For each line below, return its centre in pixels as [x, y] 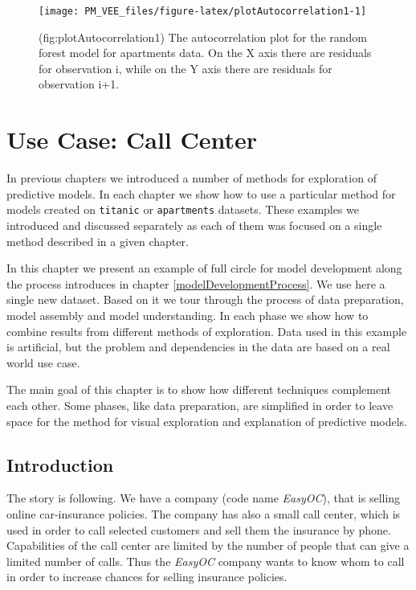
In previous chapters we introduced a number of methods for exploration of [192, 178]
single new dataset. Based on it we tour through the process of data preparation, [205, 299]
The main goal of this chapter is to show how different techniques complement [199, 389]
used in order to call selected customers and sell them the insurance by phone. [199, 529]
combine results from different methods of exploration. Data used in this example [207, 331]
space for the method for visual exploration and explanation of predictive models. [207, 421]
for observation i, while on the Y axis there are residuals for [186, 68]
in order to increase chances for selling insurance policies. [147, 577]
